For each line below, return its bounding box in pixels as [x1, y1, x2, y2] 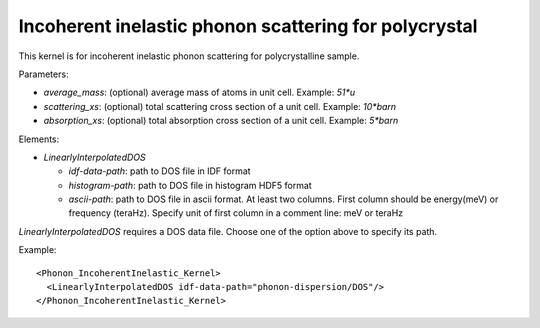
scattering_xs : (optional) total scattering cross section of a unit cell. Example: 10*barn [43, 100, 397, 112]
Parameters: [18, 68, 69, 80]
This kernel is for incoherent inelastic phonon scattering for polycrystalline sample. [18, 50, 360, 62]
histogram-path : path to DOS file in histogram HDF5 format [68, 179, 312, 191]
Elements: [18, 133, 60, 145]
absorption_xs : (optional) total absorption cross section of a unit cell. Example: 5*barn [43, 115, 399, 127]
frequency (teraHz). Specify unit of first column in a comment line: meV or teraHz [68, 207, 404, 219]
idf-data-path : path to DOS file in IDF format [68, 165, 251, 177]
